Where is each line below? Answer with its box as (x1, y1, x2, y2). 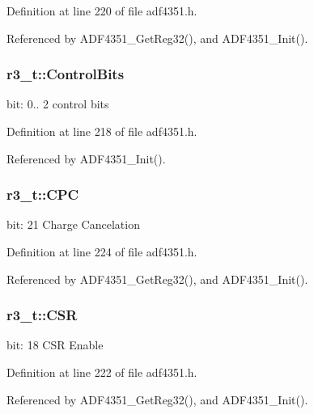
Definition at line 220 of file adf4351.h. (6, 2, 197, 19)
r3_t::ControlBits (6, 64, 125, 84)
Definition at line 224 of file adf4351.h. (6, 243, 197, 260)
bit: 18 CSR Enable (6, 336, 104, 353)
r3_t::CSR (6, 305, 78, 325)
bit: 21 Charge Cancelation (6, 216, 140, 233)
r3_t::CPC (6, 184, 79, 205)
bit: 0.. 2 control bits (6, 95, 109, 112)
